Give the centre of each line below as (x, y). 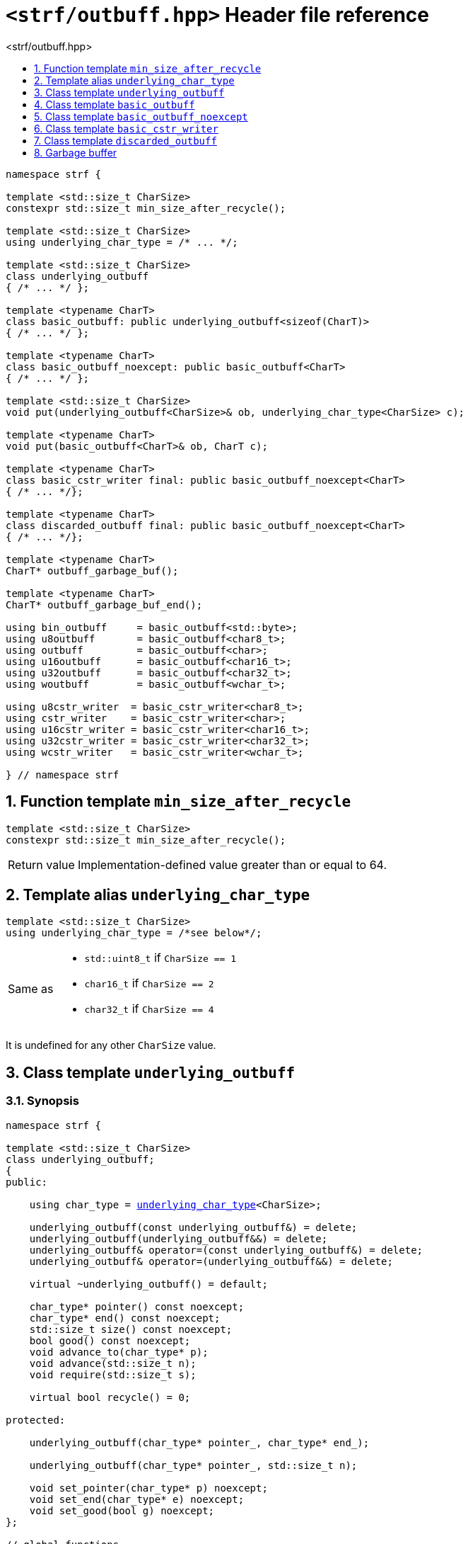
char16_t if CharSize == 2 (149, 983)
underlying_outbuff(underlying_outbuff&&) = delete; (179, 1238)
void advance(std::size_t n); (113, 1363)
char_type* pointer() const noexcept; (137, 1306)
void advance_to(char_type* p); (119, 1352)
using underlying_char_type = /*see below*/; (134, 933)
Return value (41, 864)
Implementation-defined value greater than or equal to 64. (232, 864)
